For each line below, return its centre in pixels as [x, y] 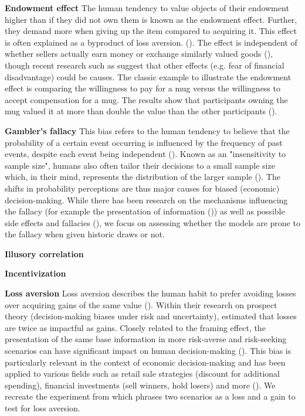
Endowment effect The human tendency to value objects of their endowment [147, 8]
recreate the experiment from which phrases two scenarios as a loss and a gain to [150, 396]
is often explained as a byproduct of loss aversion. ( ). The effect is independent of [151, 42]
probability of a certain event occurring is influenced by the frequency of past [144, 142]
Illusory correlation [44, 253]
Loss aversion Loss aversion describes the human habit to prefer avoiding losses [150, 293]
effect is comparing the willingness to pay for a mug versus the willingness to [143, 88]
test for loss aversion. [43, 408]
